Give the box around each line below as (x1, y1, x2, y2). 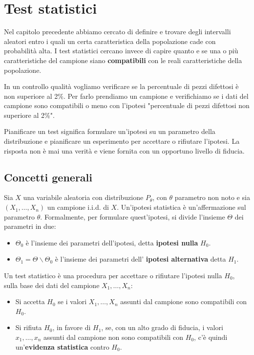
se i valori (58, 296, 87, 307)
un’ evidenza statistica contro (15, 341, 109, 352)
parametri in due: (4, 221, 56, 231)
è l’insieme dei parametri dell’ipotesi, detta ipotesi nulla (25, 237, 198, 247)
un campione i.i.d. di (47, 202, 109, 212)
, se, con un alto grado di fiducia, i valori (101, 322, 223, 333)
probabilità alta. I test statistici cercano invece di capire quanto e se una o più (4, 45, 238, 56)
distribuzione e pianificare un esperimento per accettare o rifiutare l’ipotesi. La (4, 136, 240, 146)
